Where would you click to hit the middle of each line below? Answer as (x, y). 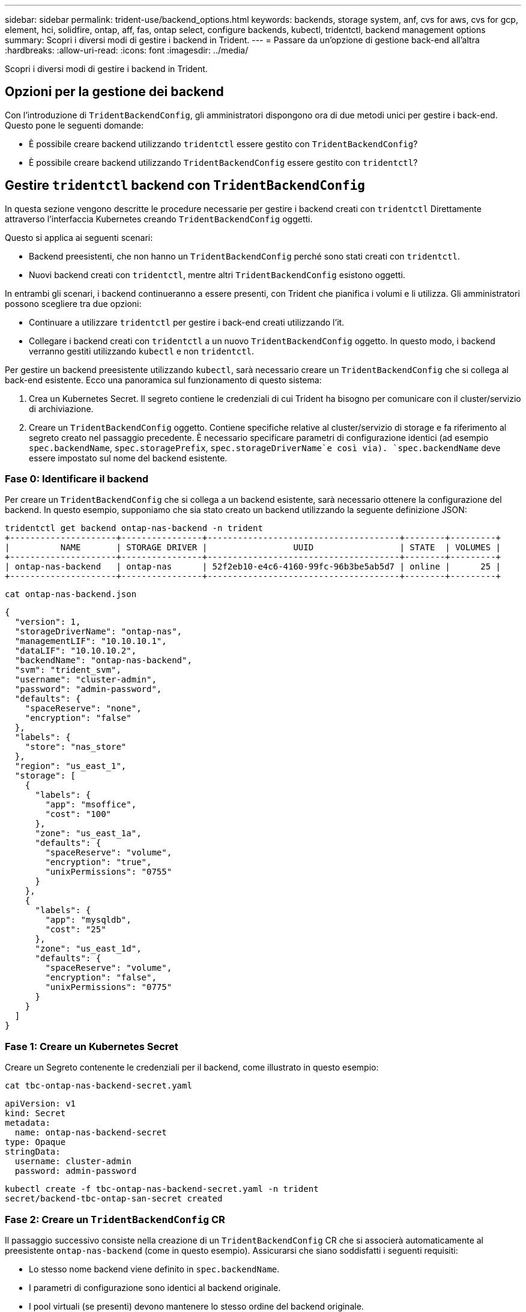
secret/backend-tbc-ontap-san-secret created (114, 1199)
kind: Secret (35, 1113)
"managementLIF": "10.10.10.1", (91, 641)
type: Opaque (35, 1142)
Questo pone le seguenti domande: (74, 125)
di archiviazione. (61, 408)
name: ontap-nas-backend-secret (91, 1133)
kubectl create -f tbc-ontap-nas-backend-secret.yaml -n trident (162, 1189)
